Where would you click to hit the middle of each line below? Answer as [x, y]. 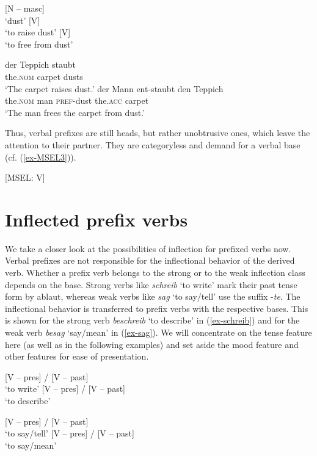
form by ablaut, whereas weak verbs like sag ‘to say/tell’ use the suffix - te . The [153, 296]
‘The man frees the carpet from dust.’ [75, 112]
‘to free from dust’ [39, 44]
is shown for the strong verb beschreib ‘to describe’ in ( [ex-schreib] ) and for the [152, 320]
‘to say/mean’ [31, 445]
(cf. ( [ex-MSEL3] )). [41, 157]
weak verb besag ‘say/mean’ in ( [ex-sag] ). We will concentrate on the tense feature [158, 332]
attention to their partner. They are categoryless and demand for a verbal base [153, 144]
